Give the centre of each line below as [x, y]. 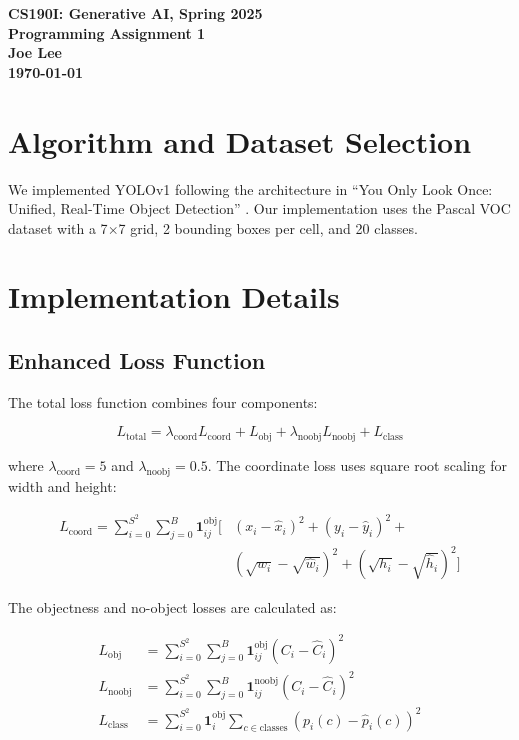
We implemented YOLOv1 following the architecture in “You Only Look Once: [250, 188]
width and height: [62, 486]
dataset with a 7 [58, 227]
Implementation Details [174, 296]
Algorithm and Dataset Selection [240, 140]
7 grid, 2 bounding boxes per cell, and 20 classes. [268, 227]
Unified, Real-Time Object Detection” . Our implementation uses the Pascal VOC [259, 208]
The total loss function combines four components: [163, 401]
